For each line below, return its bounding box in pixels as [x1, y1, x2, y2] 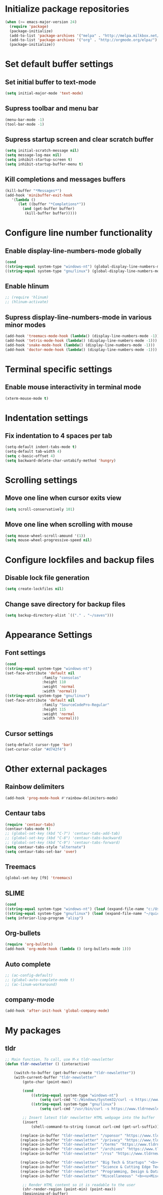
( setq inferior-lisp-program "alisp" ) [5, 915, 83, 921]
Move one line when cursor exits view [5, 494, 122, 502]
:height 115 [42, 707, 66, 712]
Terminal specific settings [5, 364, 113, 375]
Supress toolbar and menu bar [5, 104, 98, 113]
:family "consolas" [42, 675, 81, 680]
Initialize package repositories [5, 3, 130, 15]
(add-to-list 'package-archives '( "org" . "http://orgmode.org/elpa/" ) [9, 38, 158, 42]
